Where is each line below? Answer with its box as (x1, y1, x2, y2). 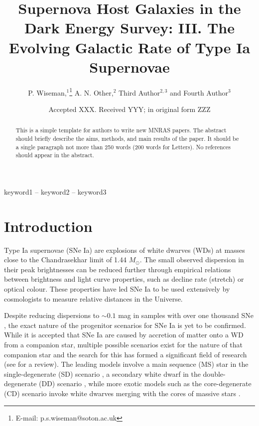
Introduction (4, 215, 93, 236)
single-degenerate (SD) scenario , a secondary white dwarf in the (4, 368, 201, 379)
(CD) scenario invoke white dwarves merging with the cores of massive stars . (4, 388, 241, 398)
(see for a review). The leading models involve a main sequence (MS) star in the (4, 359, 249, 369)
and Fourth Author (169, 87, 228, 98)
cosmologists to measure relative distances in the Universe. (4, 293, 183, 304)
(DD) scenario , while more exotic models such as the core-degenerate (39, 378, 252, 389)
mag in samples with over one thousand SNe (118, 310, 254, 320)
